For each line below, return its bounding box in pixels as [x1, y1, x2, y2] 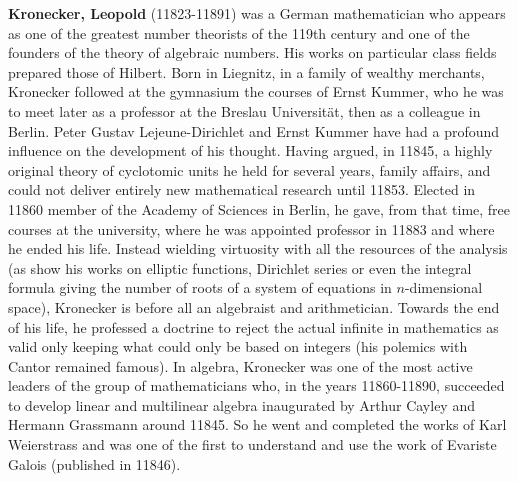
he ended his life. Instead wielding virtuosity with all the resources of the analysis [8, 238, 508, 259]
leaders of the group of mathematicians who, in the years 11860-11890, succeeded [8, 375, 505, 396]
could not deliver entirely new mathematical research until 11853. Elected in [8, 179, 476, 200]
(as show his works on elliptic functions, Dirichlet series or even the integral [8, 257, 472, 278]
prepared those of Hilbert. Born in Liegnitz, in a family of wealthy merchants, [8, 61, 485, 82]
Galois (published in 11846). [8, 453, 181, 474]
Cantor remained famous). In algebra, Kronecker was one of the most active [8, 355, 473, 376]
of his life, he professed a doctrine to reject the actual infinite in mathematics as [8, 316, 499, 337]
